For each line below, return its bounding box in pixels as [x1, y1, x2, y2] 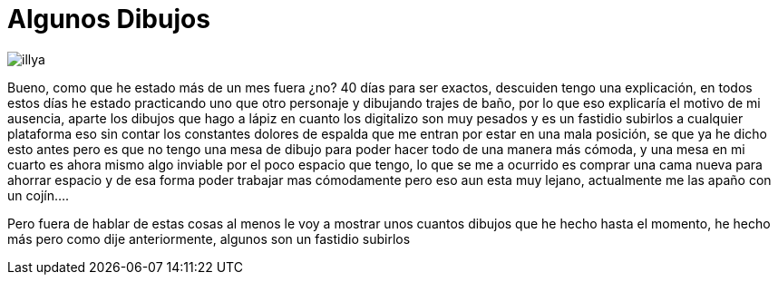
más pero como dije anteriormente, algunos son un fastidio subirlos [7, 230, 411, 247]
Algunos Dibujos [7, 4, 210, 34]
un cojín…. [7, 187, 70, 203]
